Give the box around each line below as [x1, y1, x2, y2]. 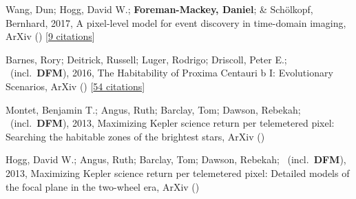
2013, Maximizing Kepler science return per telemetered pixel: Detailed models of [6, 165, 350, 180]
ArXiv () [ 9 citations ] [6, 29, 95, 43]
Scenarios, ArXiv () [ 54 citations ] [6, 78, 145, 93]
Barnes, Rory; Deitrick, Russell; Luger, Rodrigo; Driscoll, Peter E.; [6, 52, 287, 66]
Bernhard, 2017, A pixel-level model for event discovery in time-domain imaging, [6, 15, 346, 30]
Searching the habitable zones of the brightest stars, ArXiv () [6, 129, 265, 143]
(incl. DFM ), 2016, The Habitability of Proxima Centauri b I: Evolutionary [10, 65, 333, 80]
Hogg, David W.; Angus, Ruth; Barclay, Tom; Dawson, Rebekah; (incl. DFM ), [6, 152, 346, 167]
